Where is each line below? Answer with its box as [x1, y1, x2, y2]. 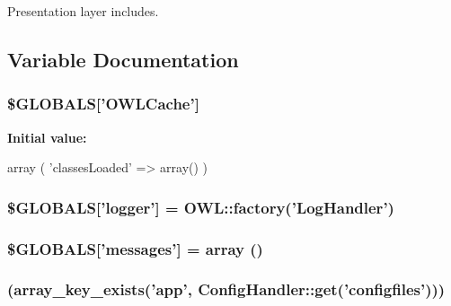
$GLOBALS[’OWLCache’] [7, 92, 199, 115]
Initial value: [7, 127, 87, 146]
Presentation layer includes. [7, 2, 159, 20]
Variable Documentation [7, 45, 239, 73]
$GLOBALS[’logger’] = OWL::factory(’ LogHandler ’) [7, 196, 394, 218]
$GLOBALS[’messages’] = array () [7, 237, 263, 259]
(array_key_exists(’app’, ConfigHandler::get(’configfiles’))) [7, 278, 446, 301]
